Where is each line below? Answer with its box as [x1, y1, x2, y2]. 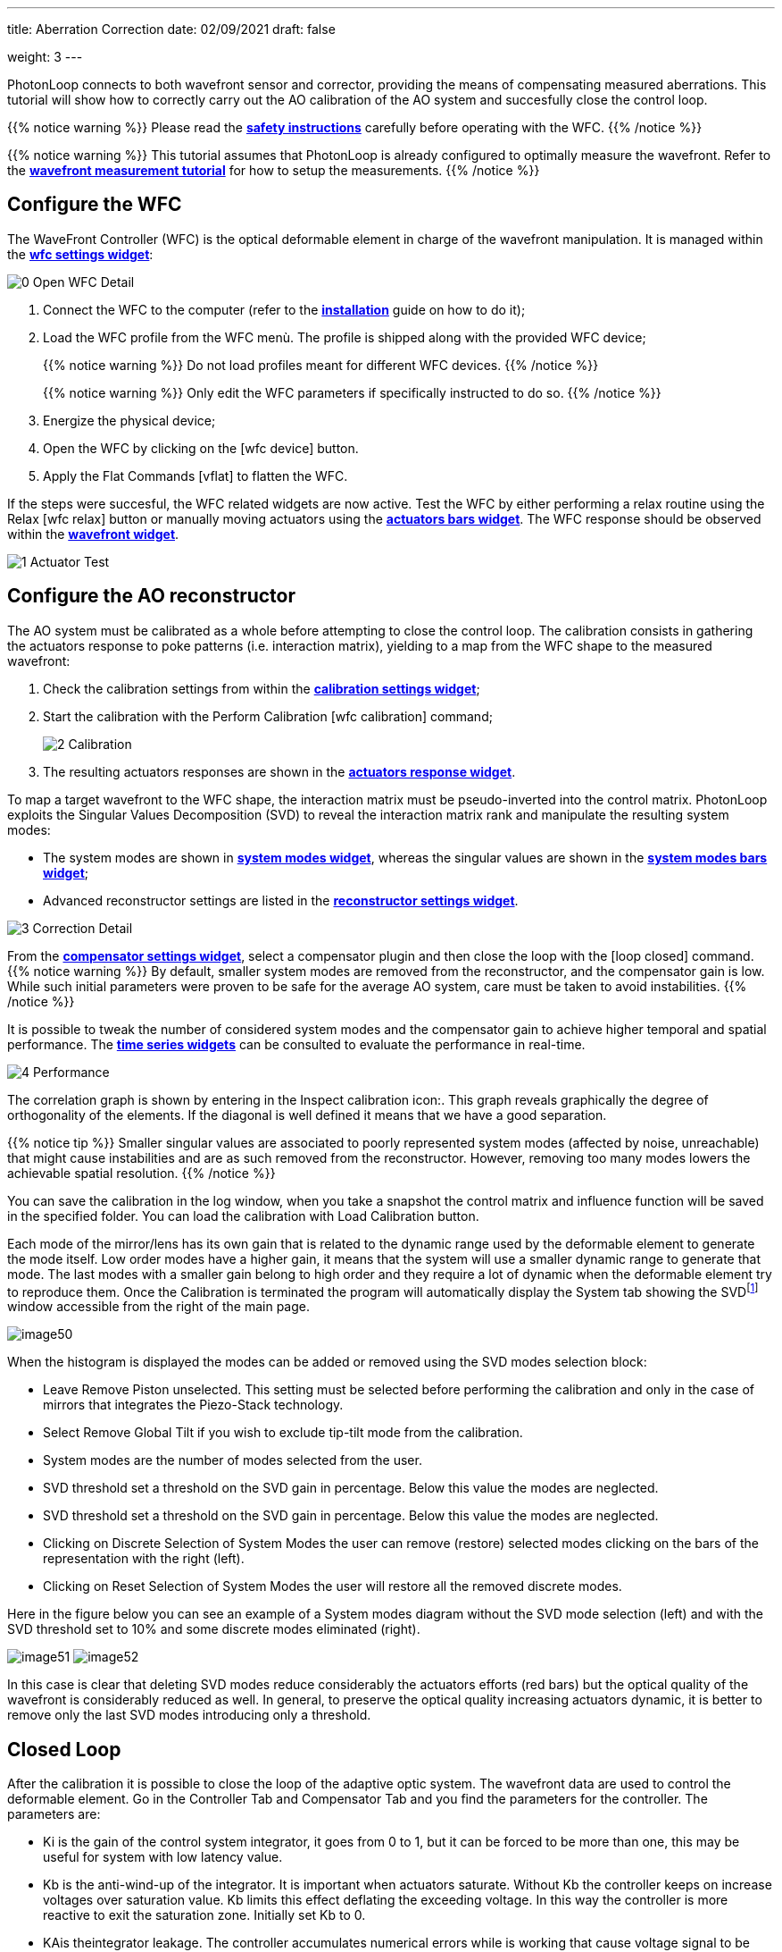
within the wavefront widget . [7, 526, 179, 542]
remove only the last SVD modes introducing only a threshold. [7, 1707, 371, 1723]
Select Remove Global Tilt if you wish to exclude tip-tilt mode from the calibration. [43, 1425, 523, 1441]
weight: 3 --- [7, 49, 83, 64]
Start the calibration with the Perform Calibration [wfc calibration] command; [43, 708, 493, 724]
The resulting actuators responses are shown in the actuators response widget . [43, 763, 516, 779]
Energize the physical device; [43, 412, 216, 428]
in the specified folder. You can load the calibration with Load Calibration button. [7, 1207, 479, 1224]
